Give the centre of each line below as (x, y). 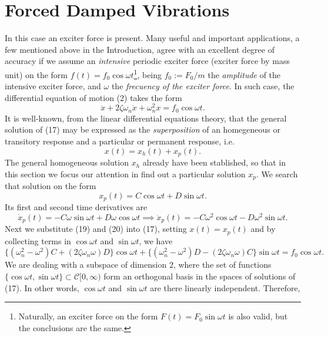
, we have (156, 240)
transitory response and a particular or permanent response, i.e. (120, 141)
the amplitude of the (244, 74)
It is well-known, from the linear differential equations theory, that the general (146, 118)
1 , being (148, 73)
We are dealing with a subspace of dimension (86, 264)
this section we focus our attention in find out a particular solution (125, 173)
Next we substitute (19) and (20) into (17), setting (96, 229)
